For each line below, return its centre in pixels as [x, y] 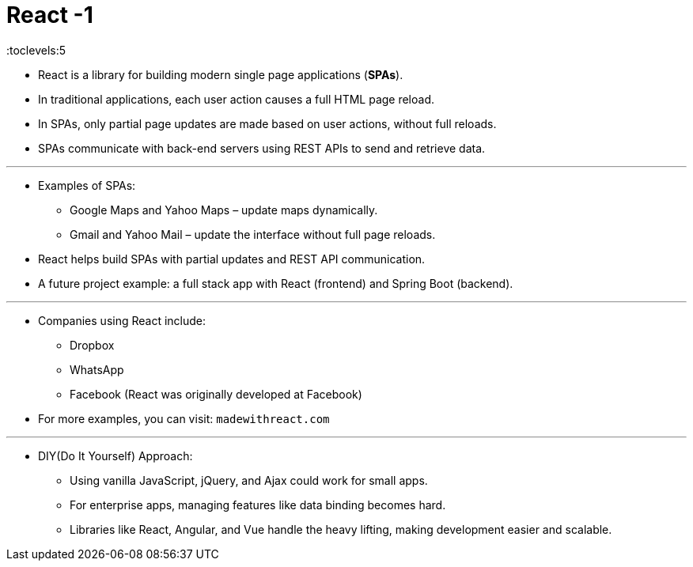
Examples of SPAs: [87, 185]
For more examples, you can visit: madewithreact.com [184, 418]
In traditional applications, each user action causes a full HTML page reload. [237, 99]
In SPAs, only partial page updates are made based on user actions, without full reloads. [267, 123]
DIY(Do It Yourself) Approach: [116, 455]
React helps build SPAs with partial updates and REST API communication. [232, 259]
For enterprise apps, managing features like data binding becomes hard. [258, 505]
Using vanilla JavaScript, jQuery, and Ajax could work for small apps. [249, 480]
